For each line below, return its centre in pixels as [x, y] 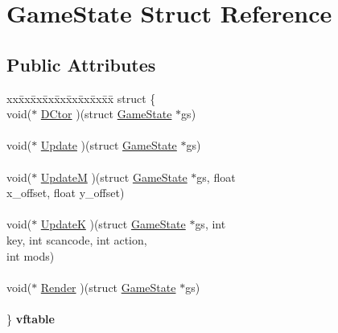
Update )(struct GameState [109, 145]
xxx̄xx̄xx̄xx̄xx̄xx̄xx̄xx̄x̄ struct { [81, 98]
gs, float [216, 177]
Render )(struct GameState [108, 287]
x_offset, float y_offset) [66, 193]
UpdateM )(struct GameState [114, 177]
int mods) [31, 255]
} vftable [31, 318]
